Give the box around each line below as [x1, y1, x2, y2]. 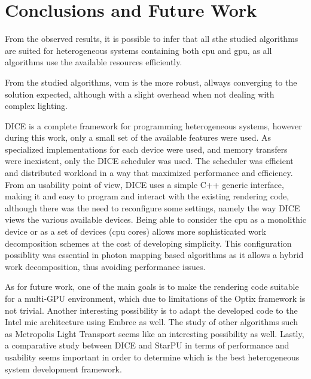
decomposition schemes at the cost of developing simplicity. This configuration [5, 237, 292, 249]
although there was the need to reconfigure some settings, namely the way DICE [5, 201, 300, 214]
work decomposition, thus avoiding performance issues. [5, 260, 206, 272]
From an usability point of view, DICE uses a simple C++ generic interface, [5, 178, 284, 190]
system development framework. [5, 362, 122, 375]
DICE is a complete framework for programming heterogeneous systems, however [5, 119, 302, 132]
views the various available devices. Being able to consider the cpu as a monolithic [5, 213, 306, 226]
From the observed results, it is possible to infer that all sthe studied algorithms [5, 32, 298, 45]
